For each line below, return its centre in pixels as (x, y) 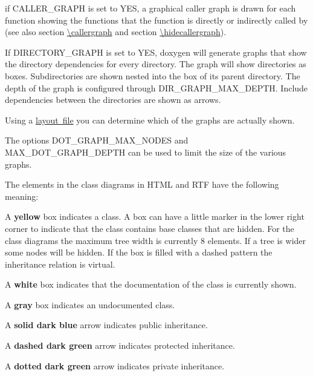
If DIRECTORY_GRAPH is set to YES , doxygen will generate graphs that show (156, 52)
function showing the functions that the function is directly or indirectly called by (156, 20)
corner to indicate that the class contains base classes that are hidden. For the (150, 228)
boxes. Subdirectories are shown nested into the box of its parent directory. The (153, 75)
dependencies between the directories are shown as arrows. (113, 100)
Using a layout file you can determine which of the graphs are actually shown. (150, 120)
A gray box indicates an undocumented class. (90, 304)
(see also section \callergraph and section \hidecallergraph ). (116, 32)
